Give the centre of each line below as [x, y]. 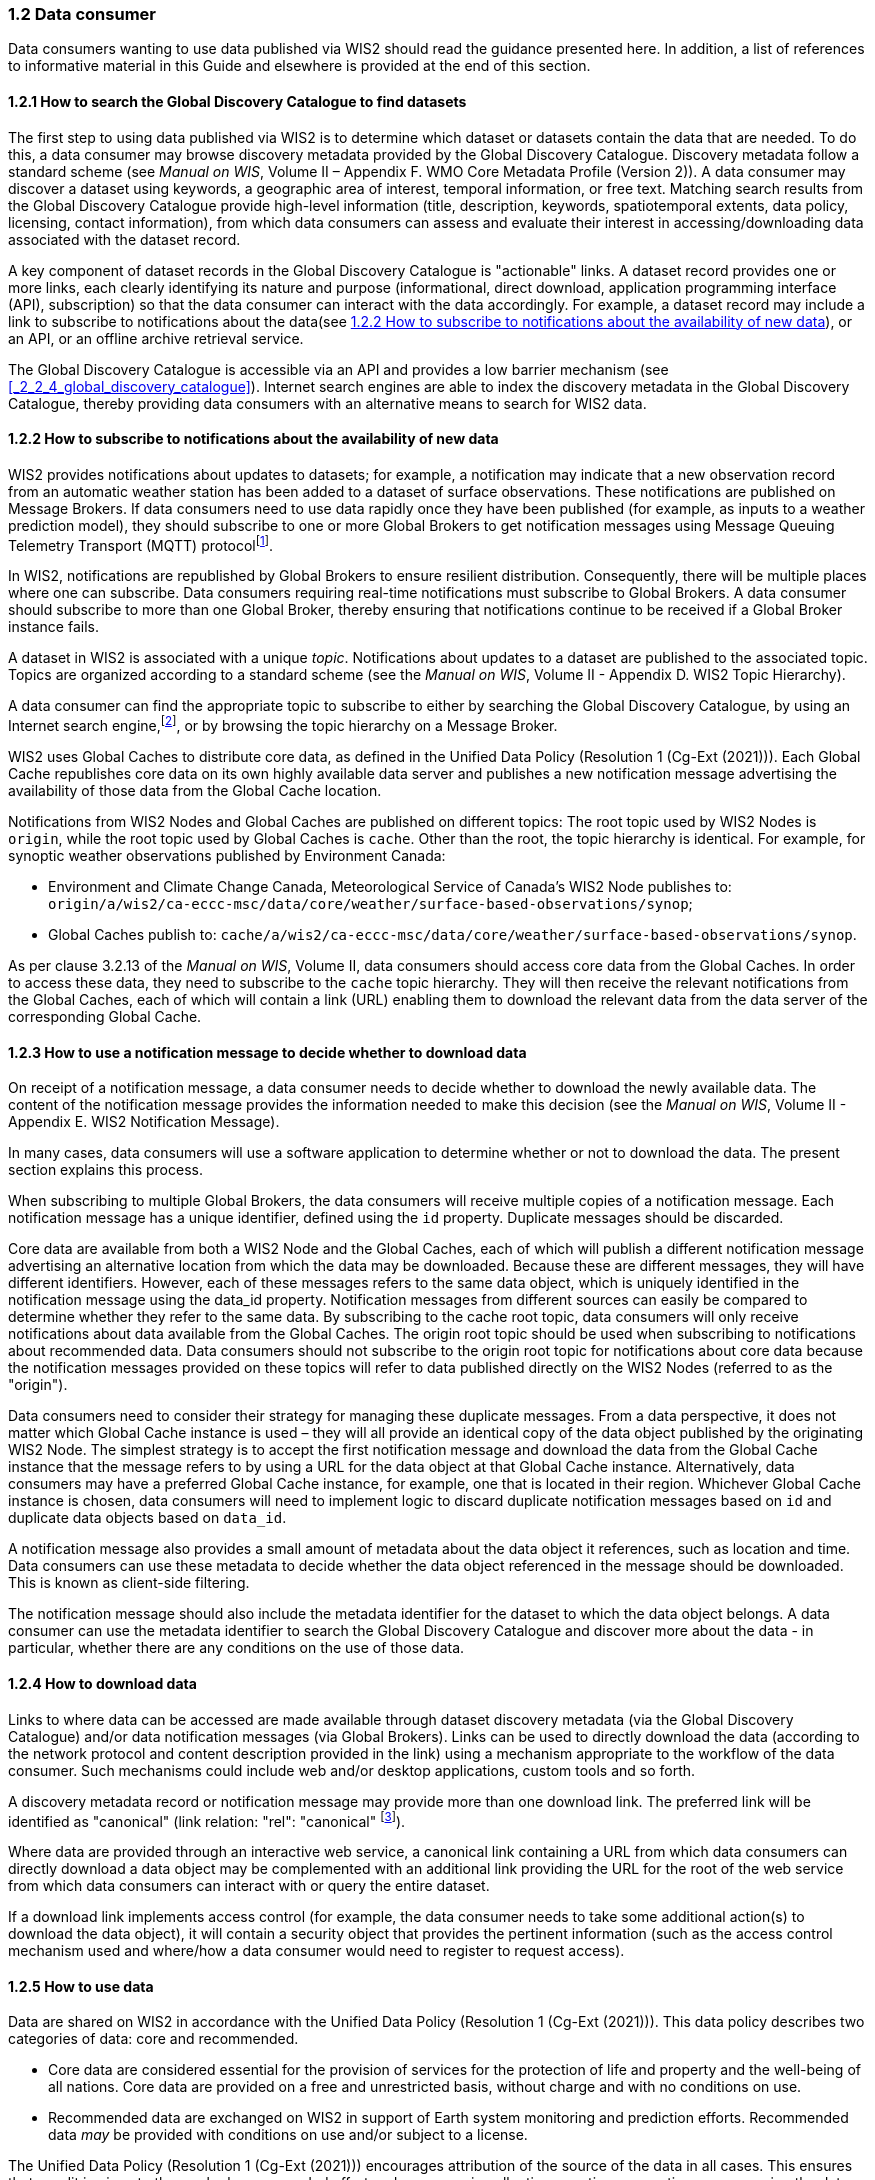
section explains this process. [105, 1170]
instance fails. [53, 627]
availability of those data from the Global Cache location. [195, 791]
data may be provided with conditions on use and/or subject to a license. [288, 2135]
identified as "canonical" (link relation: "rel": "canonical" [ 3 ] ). [207, 1819]
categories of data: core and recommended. [153, 2039]
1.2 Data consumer [82, 14]
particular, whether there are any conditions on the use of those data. [236, 1648]
